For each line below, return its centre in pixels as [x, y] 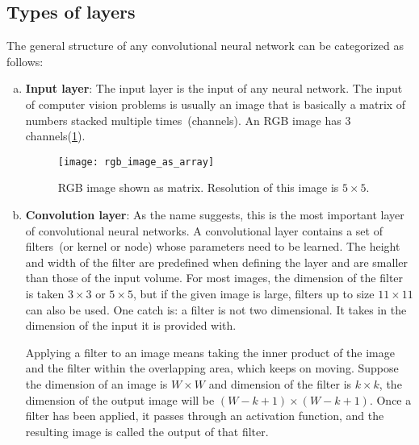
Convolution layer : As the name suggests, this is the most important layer [215, 215]
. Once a [390, 399]
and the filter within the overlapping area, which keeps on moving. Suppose [212, 368]
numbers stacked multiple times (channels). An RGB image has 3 [188, 120]
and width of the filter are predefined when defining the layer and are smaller [217, 262]
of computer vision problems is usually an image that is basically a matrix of [216, 104]
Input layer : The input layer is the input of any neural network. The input [214, 88]
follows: [25, 61]
